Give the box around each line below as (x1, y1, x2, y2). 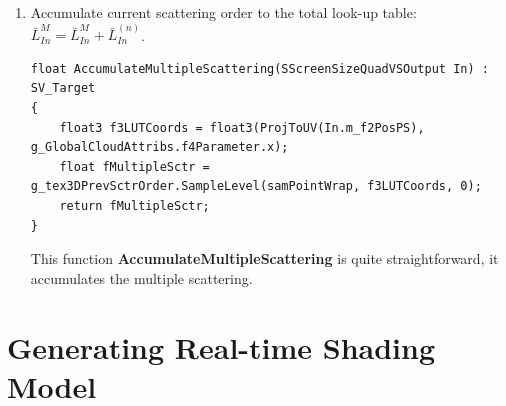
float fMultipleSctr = (59, 159, 210, 174)
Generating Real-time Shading (7, 326, 436, 367)
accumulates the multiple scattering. (30, 267, 253, 288)
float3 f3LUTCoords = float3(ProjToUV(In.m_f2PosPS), (59, 120, 425, 135)
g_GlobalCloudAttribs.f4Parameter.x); (30, 140, 289, 155)
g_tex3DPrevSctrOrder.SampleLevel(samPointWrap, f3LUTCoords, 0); (30, 179, 482, 194)
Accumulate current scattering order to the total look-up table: (30, 2, 417, 22)
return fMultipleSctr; (59, 199, 210, 213)
